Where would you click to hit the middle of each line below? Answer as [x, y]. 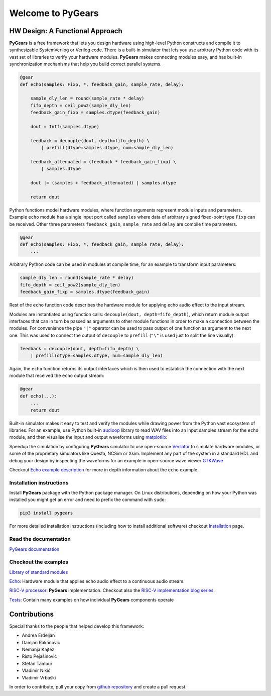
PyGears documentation [34, 549]
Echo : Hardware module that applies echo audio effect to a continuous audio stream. [97, 581]
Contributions [31, 614]
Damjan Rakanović [41, 642]
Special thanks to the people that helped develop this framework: [77, 626]
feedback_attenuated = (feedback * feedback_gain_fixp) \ [103, 162]
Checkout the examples [39, 562]
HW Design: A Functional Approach [66, 31]
